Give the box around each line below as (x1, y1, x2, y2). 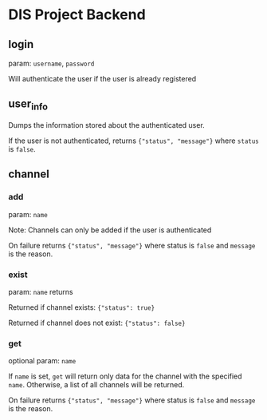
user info (8, 97, 48, 113)
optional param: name (8, 356, 77, 366)
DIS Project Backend (8, 6, 146, 24)
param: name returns (8, 287, 73, 296)
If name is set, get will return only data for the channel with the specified (8, 371, 242, 381)
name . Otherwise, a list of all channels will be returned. (8, 380, 185, 390)
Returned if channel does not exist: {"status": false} (8, 318, 186, 327)
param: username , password (8, 58, 95, 68)
